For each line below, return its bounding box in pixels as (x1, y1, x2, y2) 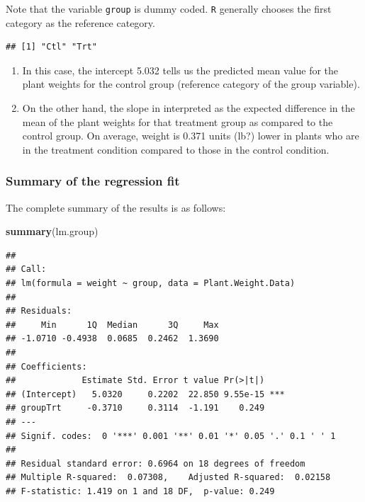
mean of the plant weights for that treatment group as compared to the (22, 114, 333, 129)
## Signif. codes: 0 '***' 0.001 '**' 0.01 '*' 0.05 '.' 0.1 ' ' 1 (6, 430, 336, 441)
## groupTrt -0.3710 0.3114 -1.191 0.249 (6, 403, 265, 413)
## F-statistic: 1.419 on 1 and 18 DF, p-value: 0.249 (6, 486, 275, 496)
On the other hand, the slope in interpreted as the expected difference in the (22, 101, 355, 115)
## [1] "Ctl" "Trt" (6, 42, 97, 52)
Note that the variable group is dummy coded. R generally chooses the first (6, 1, 332, 16)
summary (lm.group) (6, 224, 99, 239)
